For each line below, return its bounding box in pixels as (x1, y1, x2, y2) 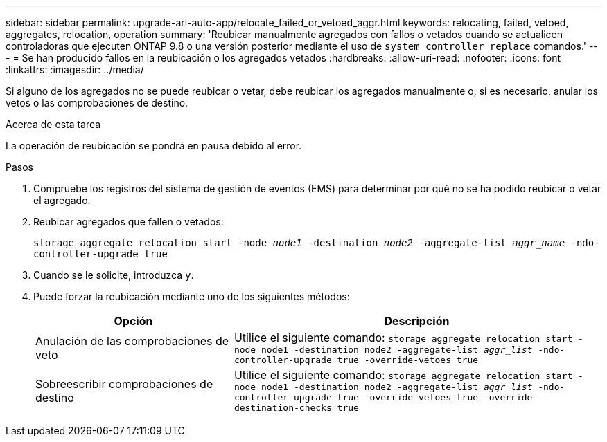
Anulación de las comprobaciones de (35, 334, 229, 348)
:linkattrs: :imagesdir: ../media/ (6, 64, 144, 75)
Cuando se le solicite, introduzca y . (33, 269, 194, 281)
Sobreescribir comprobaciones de (35, 376, 213, 391)
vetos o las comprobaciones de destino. (6, 97, 188, 109)
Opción (114, 314, 153, 328)
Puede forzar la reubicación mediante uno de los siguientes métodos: (33, 291, 350, 302)
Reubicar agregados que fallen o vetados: (33, 216, 224, 228)
